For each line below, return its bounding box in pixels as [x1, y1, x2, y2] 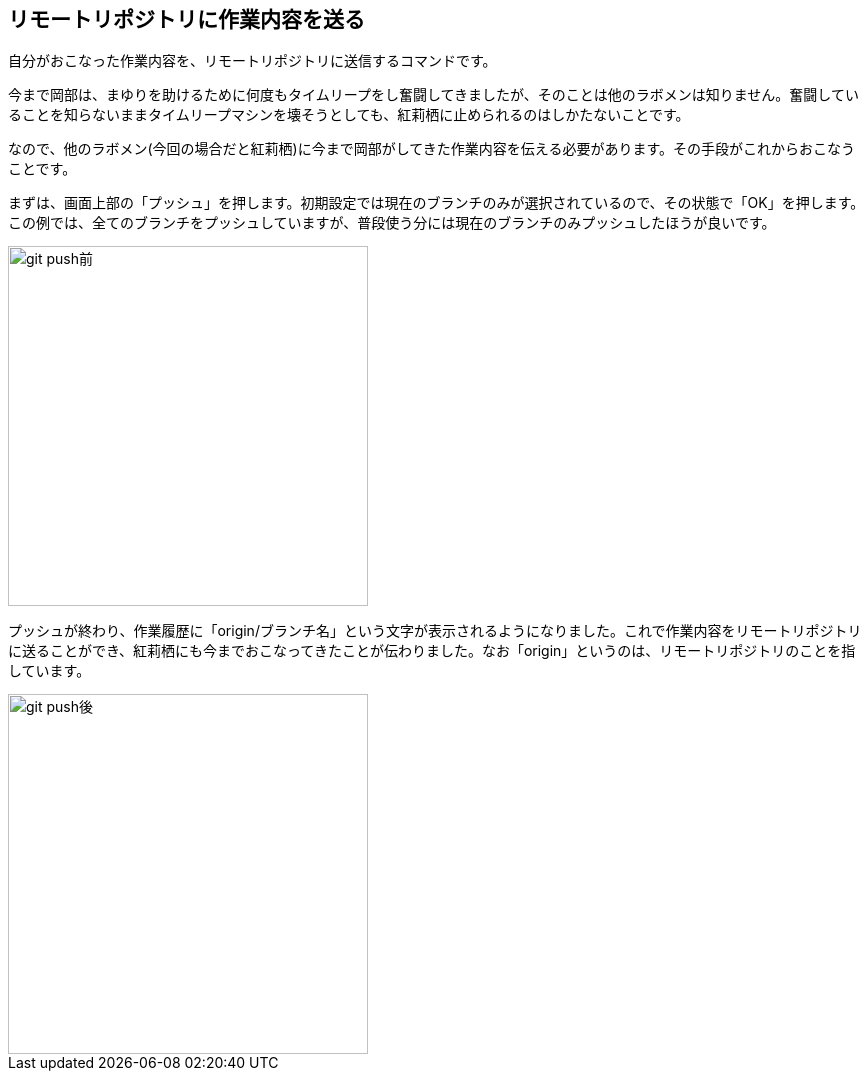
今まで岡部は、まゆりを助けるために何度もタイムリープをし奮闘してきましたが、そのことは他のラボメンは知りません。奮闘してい [8, 86, 859, 104]
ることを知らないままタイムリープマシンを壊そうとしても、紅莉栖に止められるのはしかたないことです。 [8, 106, 690, 124]
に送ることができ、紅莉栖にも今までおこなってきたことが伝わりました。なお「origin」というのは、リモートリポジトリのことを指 [8, 642, 856, 660]
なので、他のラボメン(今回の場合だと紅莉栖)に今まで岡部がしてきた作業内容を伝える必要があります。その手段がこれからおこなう [8, 140, 855, 158]
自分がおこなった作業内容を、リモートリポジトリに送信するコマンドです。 [8, 52, 497, 70]
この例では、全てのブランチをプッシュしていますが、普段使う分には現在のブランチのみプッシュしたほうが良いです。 [8, 214, 776, 232]
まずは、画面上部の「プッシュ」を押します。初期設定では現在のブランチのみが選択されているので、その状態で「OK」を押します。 [8, 194, 865, 212]
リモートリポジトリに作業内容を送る [8, 7, 365, 32]
